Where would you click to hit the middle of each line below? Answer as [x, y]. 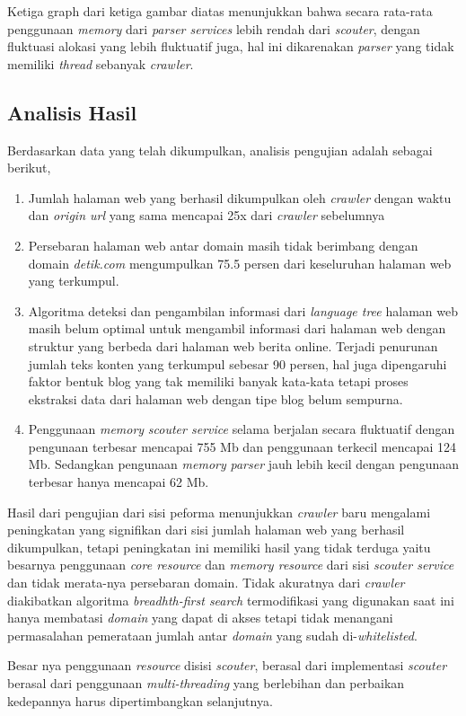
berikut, [29, 168]
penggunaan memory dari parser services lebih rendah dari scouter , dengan [214, 28]
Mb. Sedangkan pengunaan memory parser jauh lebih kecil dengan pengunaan [244, 464]
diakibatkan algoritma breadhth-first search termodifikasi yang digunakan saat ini [231, 600]
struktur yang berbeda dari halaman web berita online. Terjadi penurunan [233, 345]
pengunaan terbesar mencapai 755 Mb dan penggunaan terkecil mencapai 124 [242, 446]
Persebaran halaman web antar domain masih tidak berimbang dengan [223, 245]
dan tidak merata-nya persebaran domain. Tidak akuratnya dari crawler [206, 583]
